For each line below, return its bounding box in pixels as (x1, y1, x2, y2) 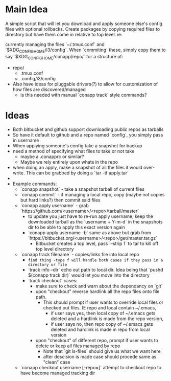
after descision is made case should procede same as (43, 354, 157, 360)
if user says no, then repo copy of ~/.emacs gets (51, 321, 153, 327)
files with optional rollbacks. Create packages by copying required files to (5, 26, 160, 32)
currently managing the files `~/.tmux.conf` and (5, 41, 105, 47)
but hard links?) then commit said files (20, 197, 101, 203)
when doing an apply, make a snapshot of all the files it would (12, 165, 143, 171)
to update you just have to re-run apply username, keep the (28, 213, 153, 219)
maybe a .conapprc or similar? (20, 153, 84, 160)
